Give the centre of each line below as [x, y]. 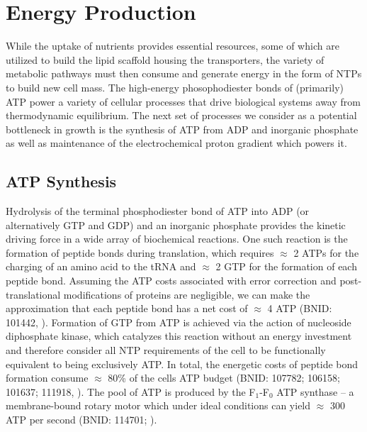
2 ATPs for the [326, 252]
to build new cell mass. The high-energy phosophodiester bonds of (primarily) [175, 87]
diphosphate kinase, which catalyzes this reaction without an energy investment [179, 336]
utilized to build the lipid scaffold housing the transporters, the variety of [165, 59]
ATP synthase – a [315, 391]
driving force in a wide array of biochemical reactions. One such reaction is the [177, 239]
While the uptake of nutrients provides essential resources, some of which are [173, 46]
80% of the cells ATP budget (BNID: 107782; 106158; [224, 378]
